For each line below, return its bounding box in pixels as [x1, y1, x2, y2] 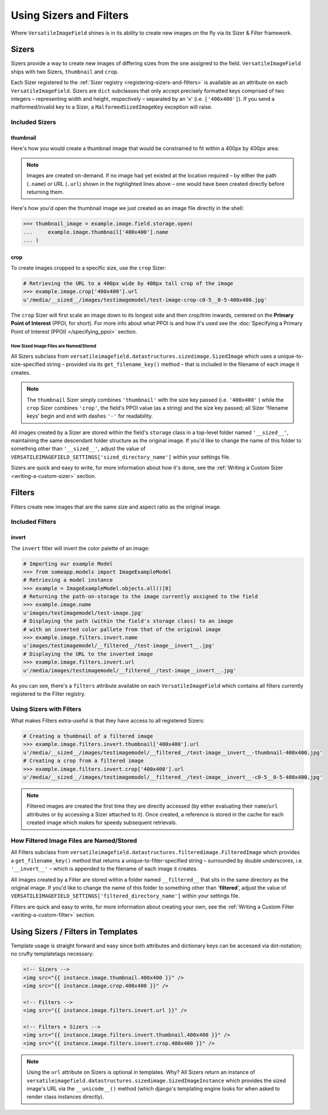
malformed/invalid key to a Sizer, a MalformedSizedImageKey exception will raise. [11, 103, 213, 111]
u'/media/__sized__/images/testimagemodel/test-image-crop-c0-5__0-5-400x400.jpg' [23, 296, 268, 303]
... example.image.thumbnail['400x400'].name [23, 229, 169, 235]
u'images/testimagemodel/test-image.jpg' [23, 609, 144, 616]
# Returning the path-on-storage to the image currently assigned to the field [23, 593, 258, 600]
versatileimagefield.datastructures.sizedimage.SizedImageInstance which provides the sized [26, 1077, 286, 1084]
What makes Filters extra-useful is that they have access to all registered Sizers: [11, 717, 205, 724]
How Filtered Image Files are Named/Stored [11, 836, 138, 845]
